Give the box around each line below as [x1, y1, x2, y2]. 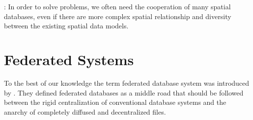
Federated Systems [4, 49, 134, 69]
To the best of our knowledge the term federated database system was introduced [4, 77, 250, 88]
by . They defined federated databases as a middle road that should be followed [4, 87, 244, 97]
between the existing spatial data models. [4, 21, 129, 31]
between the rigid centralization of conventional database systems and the [4, 97, 226, 107]
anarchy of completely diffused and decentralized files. [4, 106, 166, 117]
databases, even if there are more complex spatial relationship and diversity [4, 11, 231, 21]
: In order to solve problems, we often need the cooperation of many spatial [4, 1, 231, 11]
